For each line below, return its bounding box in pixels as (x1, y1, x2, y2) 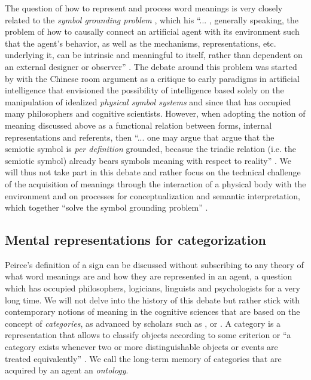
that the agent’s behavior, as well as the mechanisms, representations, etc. (5, 37, 276, 49)
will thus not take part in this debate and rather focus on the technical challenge (5, 166, 301, 178)
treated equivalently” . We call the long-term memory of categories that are (5, 352, 282, 364)
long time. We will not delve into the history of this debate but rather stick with (5, 293, 300, 306)
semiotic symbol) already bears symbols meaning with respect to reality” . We (5, 154, 291, 166)
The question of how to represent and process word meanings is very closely (5, 2, 283, 14)
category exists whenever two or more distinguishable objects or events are (5, 341, 278, 353)
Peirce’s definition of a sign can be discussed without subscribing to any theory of (5, 258, 304, 270)
